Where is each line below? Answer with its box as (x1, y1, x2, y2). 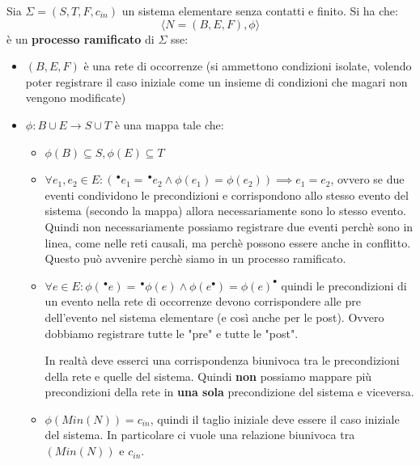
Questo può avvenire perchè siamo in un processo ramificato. (45, 250, 346, 267)
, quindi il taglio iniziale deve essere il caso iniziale (150, 410, 400, 427)
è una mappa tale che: (114, 116, 224, 133)
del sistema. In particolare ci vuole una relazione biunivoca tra (45, 426, 355, 443)
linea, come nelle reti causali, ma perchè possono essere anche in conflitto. (45, 234, 411, 251)
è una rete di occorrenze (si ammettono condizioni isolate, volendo (83, 57, 412, 74)
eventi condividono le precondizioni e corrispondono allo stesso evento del (45, 186, 409, 203)
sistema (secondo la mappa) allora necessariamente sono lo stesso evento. (45, 202, 406, 219)
